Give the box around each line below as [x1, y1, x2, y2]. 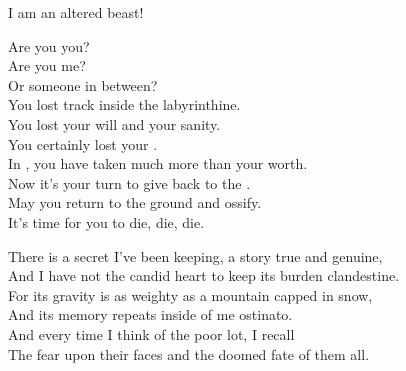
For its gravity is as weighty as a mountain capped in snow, [8, 284, 373, 305]
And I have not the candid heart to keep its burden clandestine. [8, 265, 400, 286]
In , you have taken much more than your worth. [8, 153, 308, 174]
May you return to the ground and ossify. [8, 192, 262, 213]
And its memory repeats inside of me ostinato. [8, 304, 293, 325]
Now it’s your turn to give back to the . [8, 172, 251, 193]
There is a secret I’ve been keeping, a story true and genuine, [8, 245, 383, 266]
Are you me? [8, 55, 86, 76]
